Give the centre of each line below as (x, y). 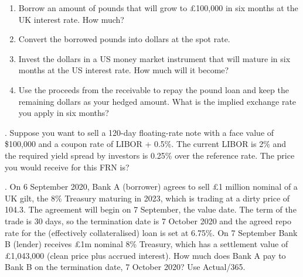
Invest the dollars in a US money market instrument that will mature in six (154, 58)
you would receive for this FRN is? (67, 167)
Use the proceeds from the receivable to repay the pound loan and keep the (154, 89)
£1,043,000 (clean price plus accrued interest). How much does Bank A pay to (145, 255)
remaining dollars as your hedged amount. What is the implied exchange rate (157, 101)
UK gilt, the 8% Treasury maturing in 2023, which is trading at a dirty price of (147, 198)
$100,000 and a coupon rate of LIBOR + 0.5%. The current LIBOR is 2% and (146, 144)
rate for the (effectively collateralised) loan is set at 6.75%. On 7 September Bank (151, 232)
